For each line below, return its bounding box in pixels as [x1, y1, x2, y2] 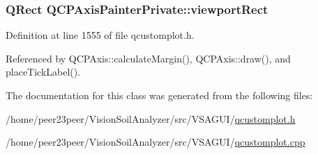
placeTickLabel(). [6, 65, 81, 79]
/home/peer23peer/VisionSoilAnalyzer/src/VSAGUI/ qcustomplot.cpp [6, 135, 305, 149]
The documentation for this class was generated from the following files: [6, 88, 313, 102]
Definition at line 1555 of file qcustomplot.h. [6, 28, 195, 42]
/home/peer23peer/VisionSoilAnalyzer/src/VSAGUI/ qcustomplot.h [6, 111, 296, 126]
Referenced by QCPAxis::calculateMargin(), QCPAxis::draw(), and [6, 51, 291, 65]
